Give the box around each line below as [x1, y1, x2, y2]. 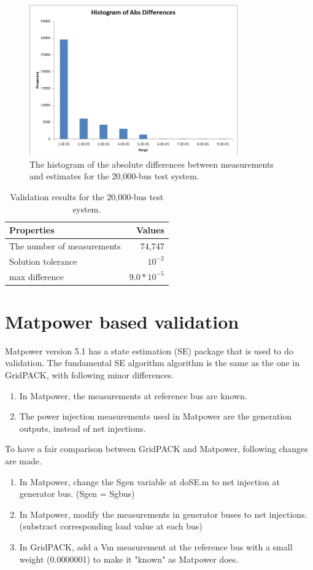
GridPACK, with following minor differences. [5, 369, 174, 381]
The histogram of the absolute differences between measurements [29, 157, 274, 170]
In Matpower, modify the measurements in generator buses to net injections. [19, 507, 307, 520]
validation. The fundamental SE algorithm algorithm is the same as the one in [5, 356, 300, 369]
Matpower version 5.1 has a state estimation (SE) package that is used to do [5, 344, 293, 357]
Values [136, 224, 164, 236]
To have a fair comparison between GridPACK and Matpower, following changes [5, 442, 308, 455]
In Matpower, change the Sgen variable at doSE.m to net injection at [19, 475, 280, 488]
